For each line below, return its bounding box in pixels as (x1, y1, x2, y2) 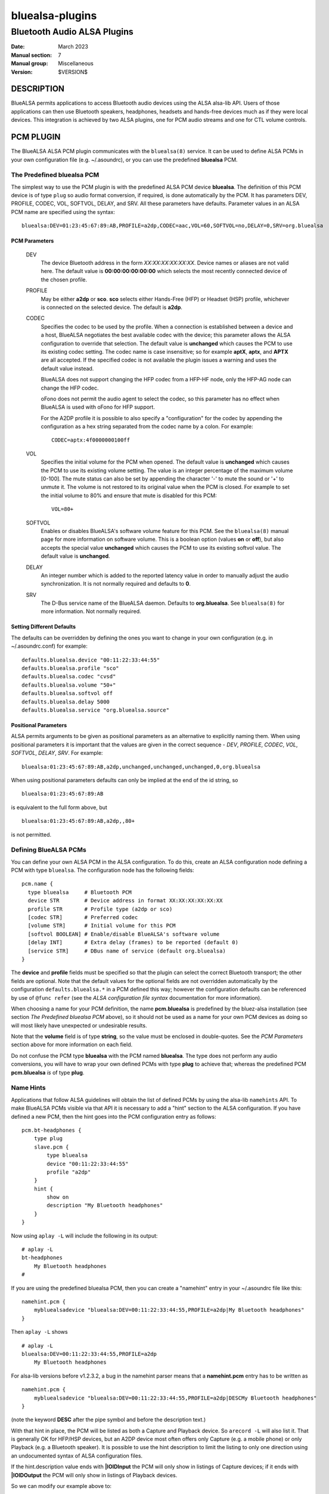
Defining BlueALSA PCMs (11, 846, 86, 854)
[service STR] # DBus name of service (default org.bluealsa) (27, 947, 226, 954)
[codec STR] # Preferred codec (27, 914, 138, 920)
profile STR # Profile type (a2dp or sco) (27, 905, 173, 913)
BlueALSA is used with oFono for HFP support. (41, 403, 155, 411)
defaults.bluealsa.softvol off (21, 690, 113, 697)
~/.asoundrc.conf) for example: (11, 642, 88, 650)
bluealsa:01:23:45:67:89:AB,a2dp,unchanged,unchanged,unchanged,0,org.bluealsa (21, 763, 260, 770)
